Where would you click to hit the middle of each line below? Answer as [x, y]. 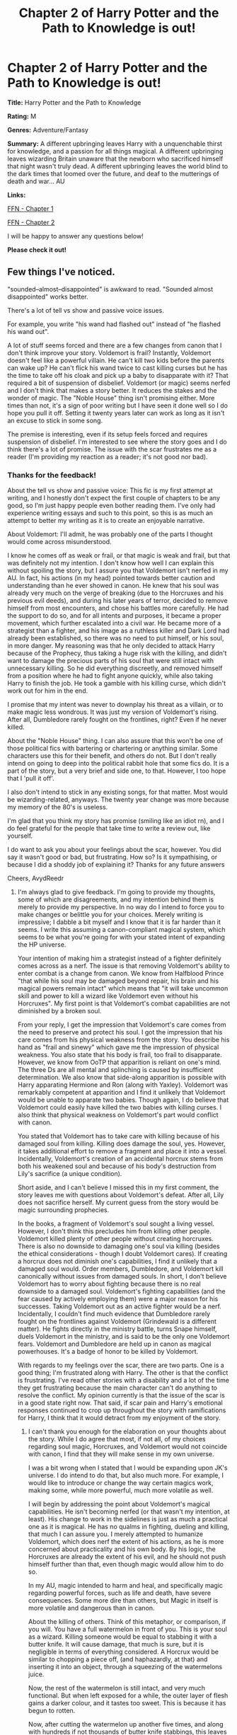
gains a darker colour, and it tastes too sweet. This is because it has [127, 1703]
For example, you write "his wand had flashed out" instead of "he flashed [114, 324]
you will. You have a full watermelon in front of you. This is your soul [128, 1630]
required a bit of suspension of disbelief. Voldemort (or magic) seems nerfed [119, 383]
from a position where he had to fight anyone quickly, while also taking [110, 676]
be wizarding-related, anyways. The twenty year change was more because [118, 800]
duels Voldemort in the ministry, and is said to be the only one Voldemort [123, 1337]
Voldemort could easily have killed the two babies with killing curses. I [120, 1107]
